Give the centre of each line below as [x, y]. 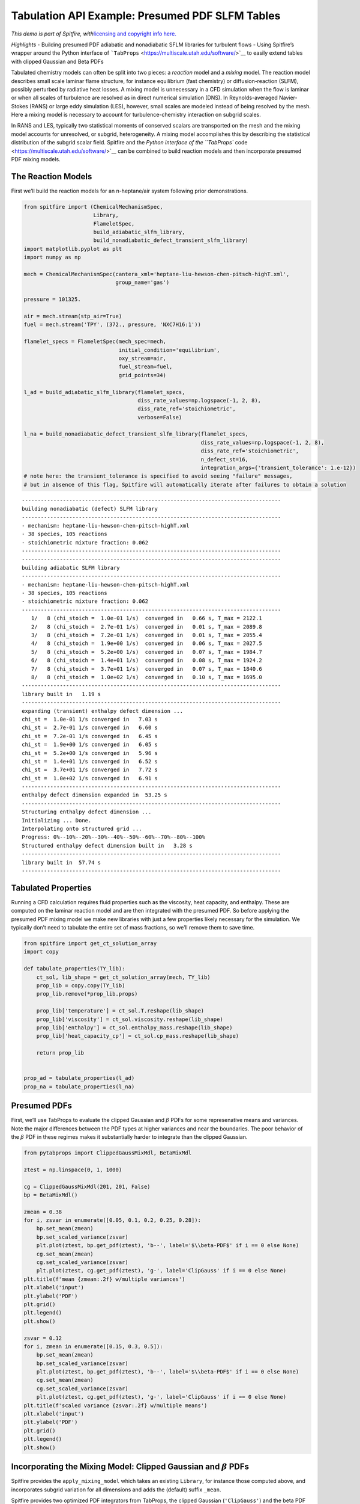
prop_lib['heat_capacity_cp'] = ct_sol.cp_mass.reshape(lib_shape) [138, 1036]
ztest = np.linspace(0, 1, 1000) [73, 1170]
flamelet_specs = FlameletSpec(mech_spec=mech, [95, 342]
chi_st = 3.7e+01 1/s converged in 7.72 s [90, 770]
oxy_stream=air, [142, 358]
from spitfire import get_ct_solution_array [90, 944]
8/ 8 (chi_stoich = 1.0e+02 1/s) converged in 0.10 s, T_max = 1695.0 [146, 677]
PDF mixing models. [36, 159]
